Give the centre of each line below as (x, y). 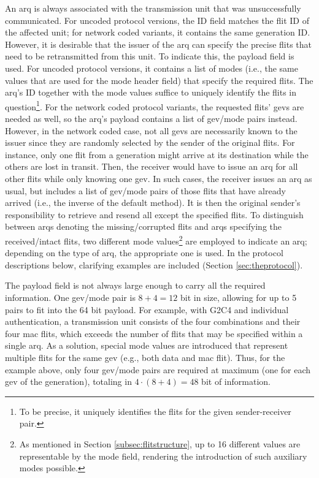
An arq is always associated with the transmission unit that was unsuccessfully (153, 8)
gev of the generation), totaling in (68, 381)
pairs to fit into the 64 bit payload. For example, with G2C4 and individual (147, 309)
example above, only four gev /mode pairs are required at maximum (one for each (158, 369)
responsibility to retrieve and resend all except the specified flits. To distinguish (154, 214)
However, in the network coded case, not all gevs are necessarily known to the (151, 130)
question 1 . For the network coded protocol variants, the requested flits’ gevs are (155, 105)
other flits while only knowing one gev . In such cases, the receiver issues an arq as (159, 178)
